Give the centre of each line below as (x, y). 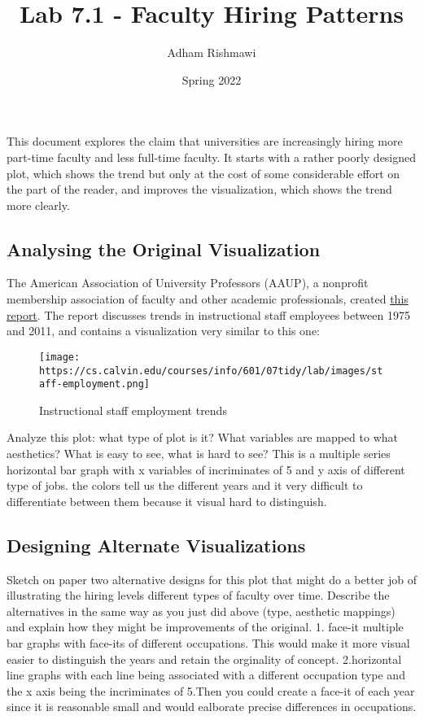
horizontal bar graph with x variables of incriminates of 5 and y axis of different (206, 469)
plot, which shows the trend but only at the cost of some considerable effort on (203, 173)
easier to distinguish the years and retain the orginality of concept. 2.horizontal (204, 659)
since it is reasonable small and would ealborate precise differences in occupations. (212, 707)
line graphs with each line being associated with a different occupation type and (206, 675)
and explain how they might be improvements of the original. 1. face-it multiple (205, 627)
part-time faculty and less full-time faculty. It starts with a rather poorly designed (212, 157)
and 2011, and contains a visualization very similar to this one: (164, 331)
